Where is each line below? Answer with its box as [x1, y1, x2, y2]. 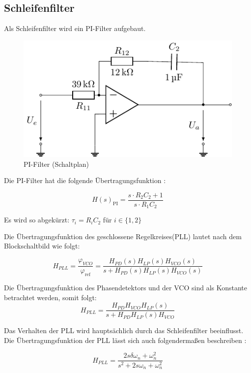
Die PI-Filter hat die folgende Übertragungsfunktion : [4, 175, 166, 186]
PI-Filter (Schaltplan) [24, 158, 89, 169]
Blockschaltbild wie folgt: [4, 241, 80, 251]
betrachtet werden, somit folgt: [4, 292, 97, 302]
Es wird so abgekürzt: [4, 215, 70, 225]
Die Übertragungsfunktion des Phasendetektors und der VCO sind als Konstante [4, 282, 248, 292]
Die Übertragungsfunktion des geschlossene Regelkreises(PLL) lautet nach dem [4, 231, 242, 241]
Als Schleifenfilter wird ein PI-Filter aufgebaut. [4, 23, 146, 33]
